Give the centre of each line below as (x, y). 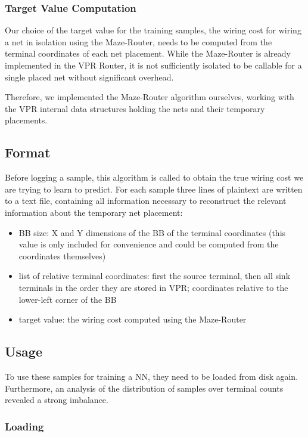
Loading (24, 426)
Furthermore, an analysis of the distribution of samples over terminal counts (144, 388)
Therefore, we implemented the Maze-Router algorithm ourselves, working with (150, 97)
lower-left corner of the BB (68, 299)
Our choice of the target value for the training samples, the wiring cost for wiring (153, 30)
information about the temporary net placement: (94, 212)
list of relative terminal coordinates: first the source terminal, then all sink (155, 276)
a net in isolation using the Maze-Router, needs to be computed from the (139, 41)
